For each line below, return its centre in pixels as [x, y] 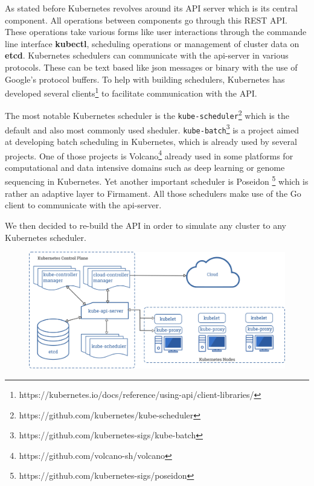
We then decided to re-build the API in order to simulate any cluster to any [146, 225]
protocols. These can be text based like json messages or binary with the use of [151, 67]
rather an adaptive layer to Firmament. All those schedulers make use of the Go [153, 193]
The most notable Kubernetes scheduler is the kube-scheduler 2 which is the [147, 115]
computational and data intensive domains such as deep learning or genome [145, 167]
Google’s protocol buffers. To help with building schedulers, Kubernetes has [145, 79]
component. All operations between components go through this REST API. [146, 20]
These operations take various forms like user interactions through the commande [156, 32]
